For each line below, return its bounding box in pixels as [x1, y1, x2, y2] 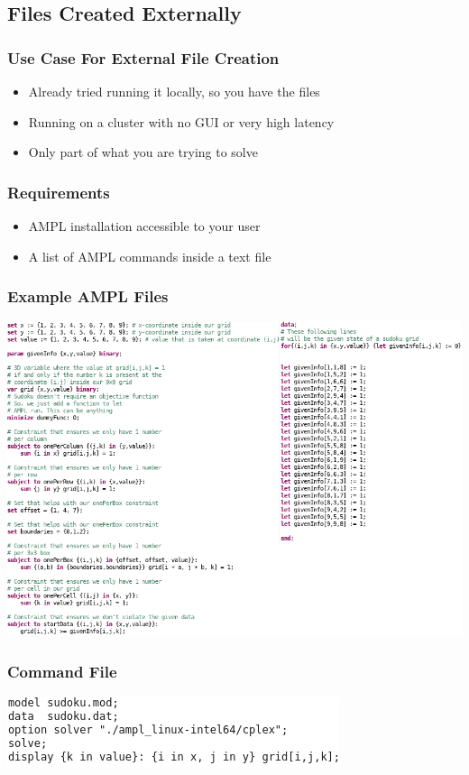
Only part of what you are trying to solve [28, 143, 258, 161]
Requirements [7, 180, 110, 203]
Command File [7, 660, 117, 682]
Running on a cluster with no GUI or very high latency [28, 112, 335, 131]
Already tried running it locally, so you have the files [28, 82, 320, 100]
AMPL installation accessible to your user [28, 217, 261, 235]
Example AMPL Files [7, 285, 169, 308]
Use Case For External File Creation [7, 46, 280, 69]
